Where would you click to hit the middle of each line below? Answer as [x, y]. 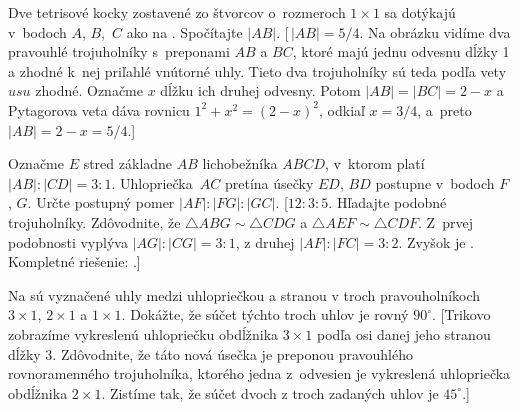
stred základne [128, 163]
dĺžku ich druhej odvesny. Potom [260, 90]
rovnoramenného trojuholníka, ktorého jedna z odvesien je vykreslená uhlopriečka [259, 373]
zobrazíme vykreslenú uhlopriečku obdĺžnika [143, 333]
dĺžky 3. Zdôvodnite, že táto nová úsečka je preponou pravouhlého [211, 353]
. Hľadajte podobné [387, 202]
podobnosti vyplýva [68, 241]
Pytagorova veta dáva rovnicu [99, 109]
